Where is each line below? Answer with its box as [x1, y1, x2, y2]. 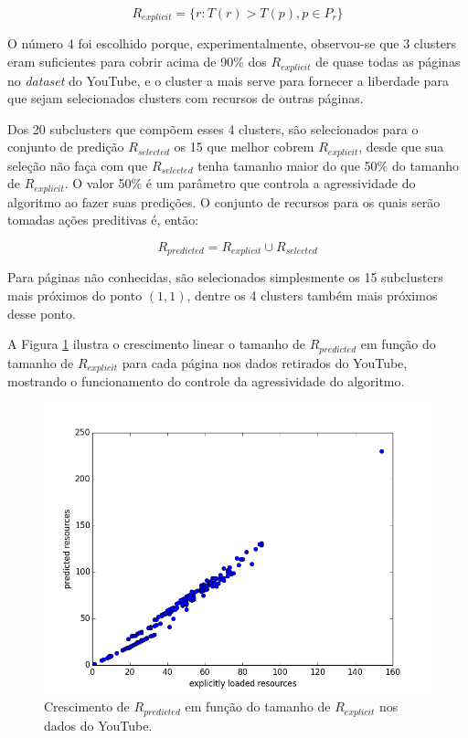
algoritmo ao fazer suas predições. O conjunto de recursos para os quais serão [7, 192, 441, 211]
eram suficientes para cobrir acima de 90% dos [7, 52, 267, 71]
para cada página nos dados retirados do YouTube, [122, 353, 408, 372]
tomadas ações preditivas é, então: [7, 210, 199, 229]
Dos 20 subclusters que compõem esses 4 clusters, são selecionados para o [7, 119, 419, 138]
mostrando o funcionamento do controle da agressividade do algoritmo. [7, 372, 405, 391]
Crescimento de [44, 697, 130, 716]
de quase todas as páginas [315, 52, 461, 71]
